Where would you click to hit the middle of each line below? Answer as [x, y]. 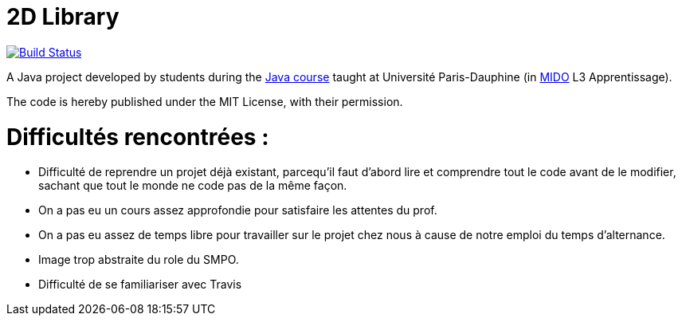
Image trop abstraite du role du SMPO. [139, 260]
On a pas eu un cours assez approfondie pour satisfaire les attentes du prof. [238, 210]
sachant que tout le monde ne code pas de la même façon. [193, 186]
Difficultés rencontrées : [138, 137]
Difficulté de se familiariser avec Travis [140, 285]
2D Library [63, 17]
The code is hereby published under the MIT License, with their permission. [205, 101]
